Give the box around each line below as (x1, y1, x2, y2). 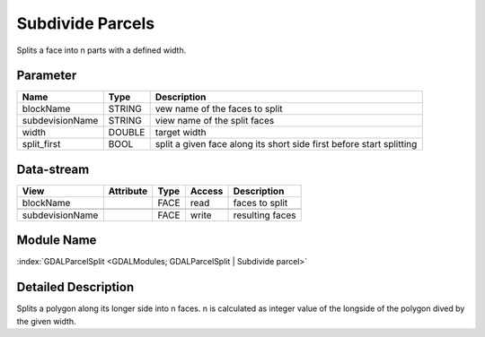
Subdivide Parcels (16, 13, 155, 33)
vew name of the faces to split (154, 103, 283, 116)
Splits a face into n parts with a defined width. (16, 45, 187, 56)
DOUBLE (108, 126, 145, 139)
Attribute (108, 185, 148, 197)
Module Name (16, 233, 97, 248)
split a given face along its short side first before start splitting (154, 138, 418, 151)
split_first (22, 138, 61, 151)
